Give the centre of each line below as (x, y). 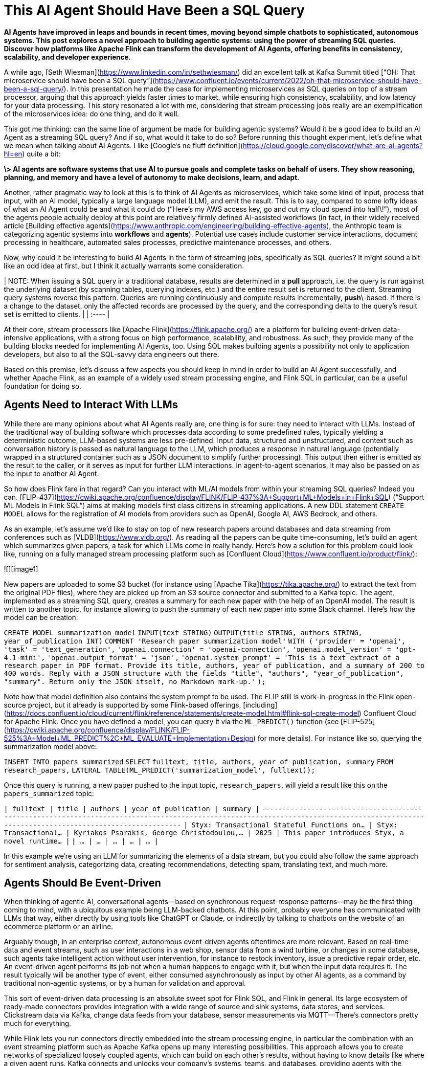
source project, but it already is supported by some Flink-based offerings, (123, 705)
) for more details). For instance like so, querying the (338, 738)
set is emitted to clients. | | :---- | (57, 314)
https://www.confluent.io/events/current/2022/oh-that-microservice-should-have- (288, 80)
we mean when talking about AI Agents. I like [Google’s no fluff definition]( (124, 145)
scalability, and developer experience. (68, 57)
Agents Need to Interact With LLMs (91, 405)
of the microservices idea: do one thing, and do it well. (91, 113)
